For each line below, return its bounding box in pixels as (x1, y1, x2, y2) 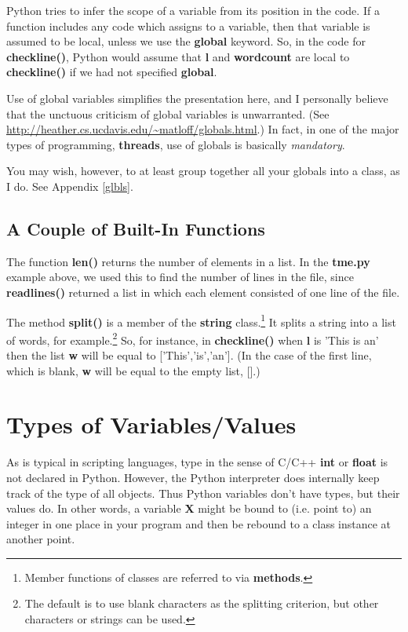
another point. (6, 531, 75, 547)
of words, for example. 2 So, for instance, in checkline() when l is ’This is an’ (6, 329, 379, 348)
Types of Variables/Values (6, 408, 297, 440)
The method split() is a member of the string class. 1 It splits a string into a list (6, 311, 396, 330)
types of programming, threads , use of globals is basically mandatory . (6, 136, 345, 152)
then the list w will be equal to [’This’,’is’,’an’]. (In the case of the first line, (6, 347, 372, 363)
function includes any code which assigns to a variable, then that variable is (6, 17, 370, 34)
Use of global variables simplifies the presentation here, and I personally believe (6, 90, 388, 106)
